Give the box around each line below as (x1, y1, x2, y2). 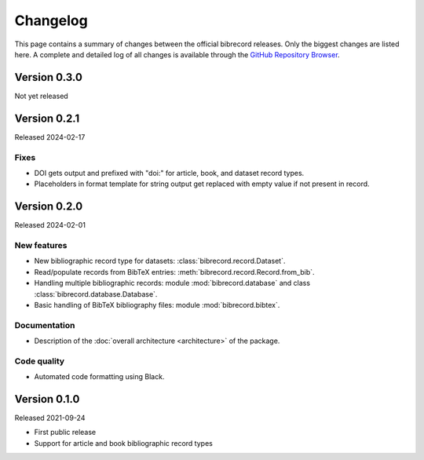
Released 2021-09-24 (14, 413, 86, 423)
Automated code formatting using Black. (34, 372, 165, 382)
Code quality (14, 356, 65, 367)
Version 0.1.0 (14, 392, 80, 406)
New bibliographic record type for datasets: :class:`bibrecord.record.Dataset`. (34, 256, 286, 266)
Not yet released (14, 91, 68, 100)
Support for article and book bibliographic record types (34, 438, 214, 447)
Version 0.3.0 (14, 71, 82, 84)
